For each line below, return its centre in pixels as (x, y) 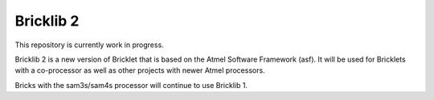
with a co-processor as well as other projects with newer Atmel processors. (140, 70)
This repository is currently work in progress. (89, 45)
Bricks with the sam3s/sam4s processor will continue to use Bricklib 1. (131, 85)
